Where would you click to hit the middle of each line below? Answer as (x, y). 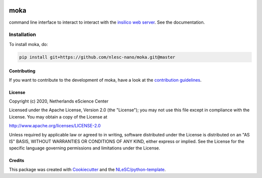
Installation (23, 35)
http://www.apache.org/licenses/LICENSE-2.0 (55, 126)
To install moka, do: (28, 44)
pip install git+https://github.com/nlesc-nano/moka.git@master (97, 57)
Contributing (22, 71)
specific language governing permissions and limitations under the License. (84, 148)
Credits (16, 161)
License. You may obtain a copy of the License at (58, 117)
